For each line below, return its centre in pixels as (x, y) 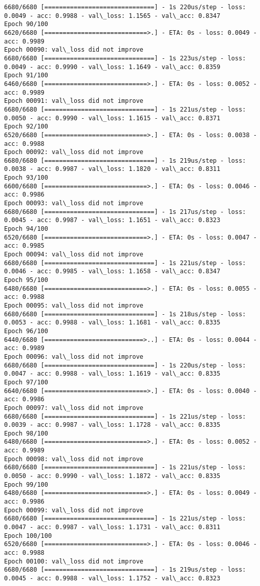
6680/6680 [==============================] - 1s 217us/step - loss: (125, 212)
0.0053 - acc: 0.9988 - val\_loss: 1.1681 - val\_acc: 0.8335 (112, 323)
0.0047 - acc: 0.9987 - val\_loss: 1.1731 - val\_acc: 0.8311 (112, 527)
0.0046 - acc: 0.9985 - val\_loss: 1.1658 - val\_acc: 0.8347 (112, 272)
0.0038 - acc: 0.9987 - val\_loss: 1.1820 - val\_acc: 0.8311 (112, 169)
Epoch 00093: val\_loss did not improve (74, 203)
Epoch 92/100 (26, 127)
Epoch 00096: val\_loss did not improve (74, 356)
